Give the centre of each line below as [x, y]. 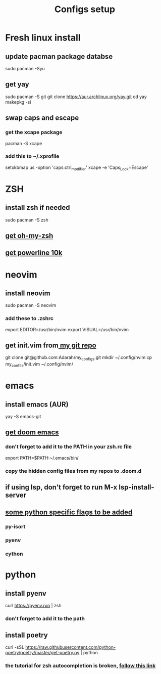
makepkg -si [18, 102]
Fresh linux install [43, 38]
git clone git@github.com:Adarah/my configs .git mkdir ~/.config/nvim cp [79, 358]
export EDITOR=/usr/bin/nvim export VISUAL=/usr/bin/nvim [67, 329]
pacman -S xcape [24, 143]
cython [14, 554]
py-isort [15, 527]
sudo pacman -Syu [25, 69]
